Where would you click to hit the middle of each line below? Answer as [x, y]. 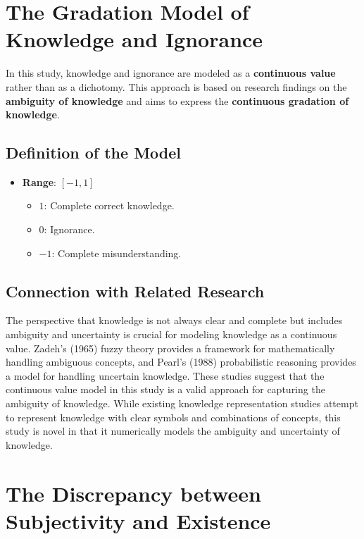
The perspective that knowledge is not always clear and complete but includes [174, 320]
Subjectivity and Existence [138, 520]
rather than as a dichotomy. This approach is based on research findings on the [176, 86]
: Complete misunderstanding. [117, 253]
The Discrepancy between [133, 493]
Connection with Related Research [135, 291]
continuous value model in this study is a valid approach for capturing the [165, 389]
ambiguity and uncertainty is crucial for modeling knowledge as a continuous [171, 334]
